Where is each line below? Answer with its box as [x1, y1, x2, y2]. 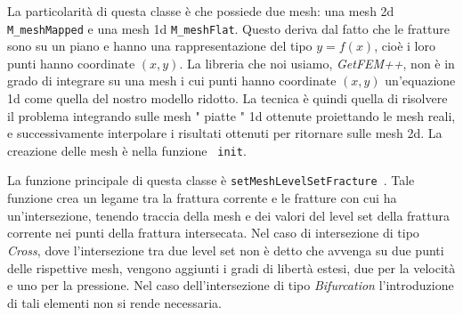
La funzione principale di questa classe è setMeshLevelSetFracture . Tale [7, 171, 415, 190]
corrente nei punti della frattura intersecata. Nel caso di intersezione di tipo [7, 223, 419, 242]
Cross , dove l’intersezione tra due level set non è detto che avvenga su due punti [7, 240, 444, 259]
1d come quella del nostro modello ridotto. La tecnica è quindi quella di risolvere [7, 89, 448, 108]
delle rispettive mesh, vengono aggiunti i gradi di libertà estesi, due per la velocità [7, 258, 456, 277]
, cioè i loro [374, 36, 435, 55]
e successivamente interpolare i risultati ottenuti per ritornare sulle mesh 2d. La [7, 124, 443, 142]
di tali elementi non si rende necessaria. [7, 293, 223, 311]
